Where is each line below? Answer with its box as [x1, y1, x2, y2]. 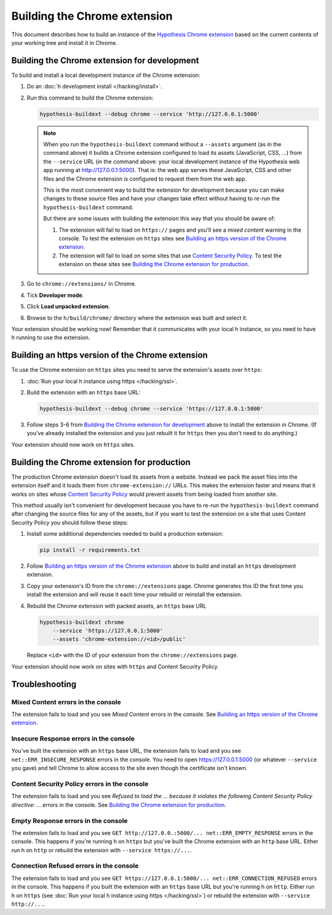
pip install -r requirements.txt [39, 547, 141, 554]
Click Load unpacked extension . [26, 303, 111, 310]
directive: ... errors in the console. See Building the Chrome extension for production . [11, 801, 227, 808]
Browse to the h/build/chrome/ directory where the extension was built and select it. [26, 314, 248, 321]
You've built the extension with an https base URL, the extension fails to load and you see [11, 747, 242, 755]
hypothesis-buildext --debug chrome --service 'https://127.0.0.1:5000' [39, 406, 264, 412]
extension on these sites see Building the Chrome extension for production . [58, 261, 250, 268]
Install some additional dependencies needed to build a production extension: [26, 530, 224, 538]
